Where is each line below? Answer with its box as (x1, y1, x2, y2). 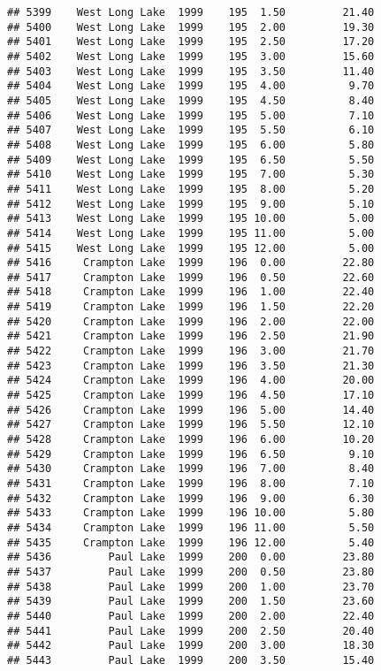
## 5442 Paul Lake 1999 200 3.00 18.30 (7, 639, 375, 652)
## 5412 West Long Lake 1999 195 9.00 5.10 (7, 197, 375, 210)
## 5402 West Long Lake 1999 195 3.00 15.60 (7, 50, 375, 63)
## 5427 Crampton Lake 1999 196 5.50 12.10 (7, 418, 375, 431)
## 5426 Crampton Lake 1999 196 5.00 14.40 (7, 403, 375, 416)
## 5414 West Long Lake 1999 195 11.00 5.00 (7, 226, 375, 240)
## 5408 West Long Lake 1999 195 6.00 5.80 (7, 138, 375, 151)
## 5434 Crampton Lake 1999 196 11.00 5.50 (7, 521, 375, 534)
